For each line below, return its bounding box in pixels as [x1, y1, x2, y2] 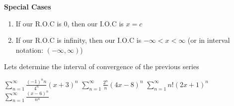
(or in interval [187, 35, 230, 45]
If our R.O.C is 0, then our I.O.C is [15, 18, 124, 28]
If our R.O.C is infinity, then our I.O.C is [15, 35, 142, 45]
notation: [15, 44, 44, 55]
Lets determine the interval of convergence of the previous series [4, 61, 199, 72]
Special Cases [4, 1, 51, 11]
